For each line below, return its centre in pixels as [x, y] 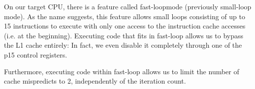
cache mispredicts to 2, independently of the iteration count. [95, 81]
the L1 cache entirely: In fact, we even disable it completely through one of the [123, 45]
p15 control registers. [36, 54]
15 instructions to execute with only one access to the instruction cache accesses [125, 26]
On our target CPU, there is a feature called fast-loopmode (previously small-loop [128, 6]
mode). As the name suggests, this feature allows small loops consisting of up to [125, 16]
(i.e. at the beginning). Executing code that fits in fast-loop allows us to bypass [124, 35]
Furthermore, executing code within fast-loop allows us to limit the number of [122, 71]
